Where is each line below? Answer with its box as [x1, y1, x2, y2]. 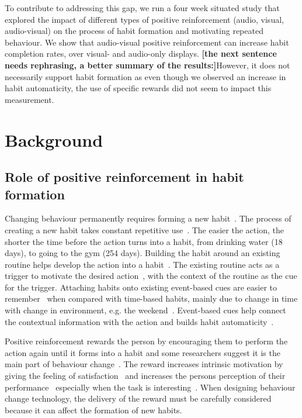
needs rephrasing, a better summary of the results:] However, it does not [5, 58, 290, 71]
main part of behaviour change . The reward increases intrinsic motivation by [5, 358, 283, 370]
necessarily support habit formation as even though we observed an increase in [5, 70, 286, 82]
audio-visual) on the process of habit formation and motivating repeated [5, 25, 263, 37]
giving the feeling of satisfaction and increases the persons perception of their [5, 369, 286, 382]
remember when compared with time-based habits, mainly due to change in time [5, 292, 298, 305]
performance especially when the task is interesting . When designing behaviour [5, 381, 296, 393]
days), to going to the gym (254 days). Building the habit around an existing [5, 247, 280, 259]
